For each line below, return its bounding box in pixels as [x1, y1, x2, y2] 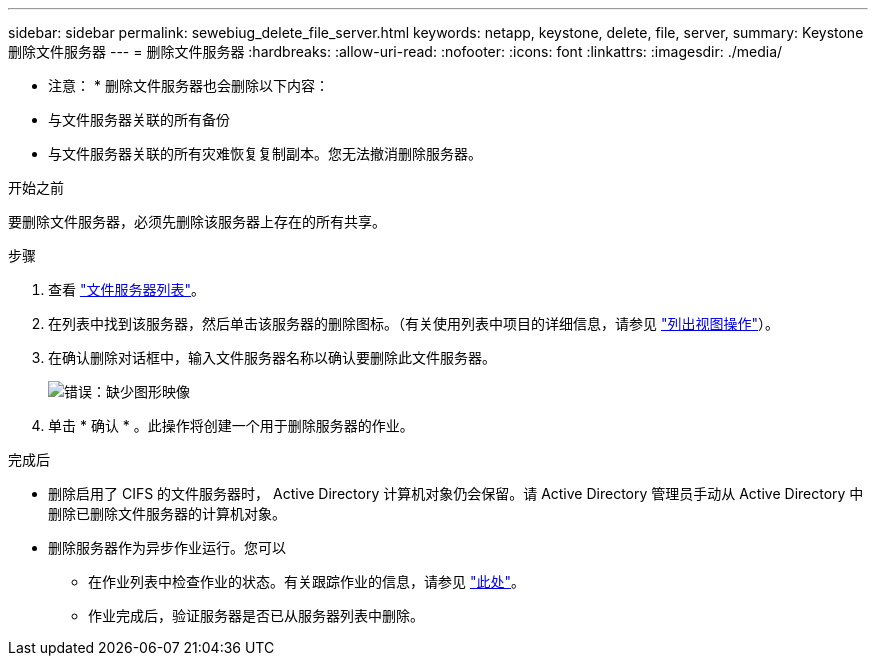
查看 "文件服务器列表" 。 [48, 281, 205, 298]
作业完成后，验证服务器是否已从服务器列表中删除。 [88, 607, 424, 624]
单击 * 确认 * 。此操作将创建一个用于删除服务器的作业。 [48, 417, 414, 434]
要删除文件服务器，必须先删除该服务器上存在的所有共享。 [8, 213, 386, 230]
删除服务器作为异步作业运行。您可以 [48, 539, 286, 556]
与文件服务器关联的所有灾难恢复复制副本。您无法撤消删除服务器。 [48, 145, 482, 162]
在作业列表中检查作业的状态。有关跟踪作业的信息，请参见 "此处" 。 [88, 573, 525, 590]
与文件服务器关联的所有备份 [48, 111, 230, 128]
